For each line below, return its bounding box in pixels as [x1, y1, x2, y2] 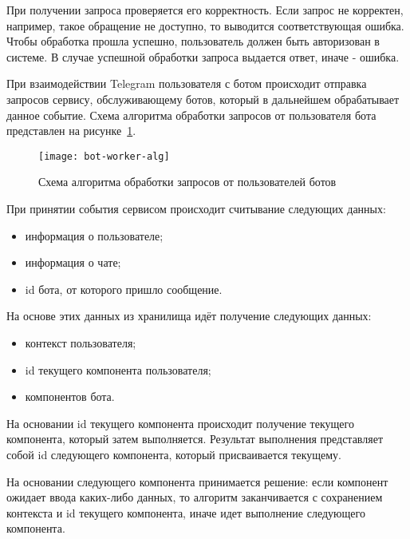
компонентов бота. [25, 388, 115, 405]
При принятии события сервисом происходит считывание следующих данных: [6, 200, 386, 216]
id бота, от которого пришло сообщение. [25, 280, 223, 297]
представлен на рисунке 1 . [6, 122, 136, 139]
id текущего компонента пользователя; [25, 361, 211, 378]
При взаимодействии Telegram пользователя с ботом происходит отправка [6, 75, 367, 92]
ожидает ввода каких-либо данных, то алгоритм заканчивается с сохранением [6, 489, 383, 505]
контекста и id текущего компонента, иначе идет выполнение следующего [6, 504, 365, 521]
